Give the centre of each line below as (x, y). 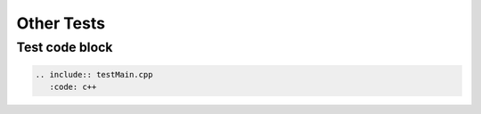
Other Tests (61, 23)
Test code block (65, 47)
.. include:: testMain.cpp (94, 74)
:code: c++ (73, 87)
